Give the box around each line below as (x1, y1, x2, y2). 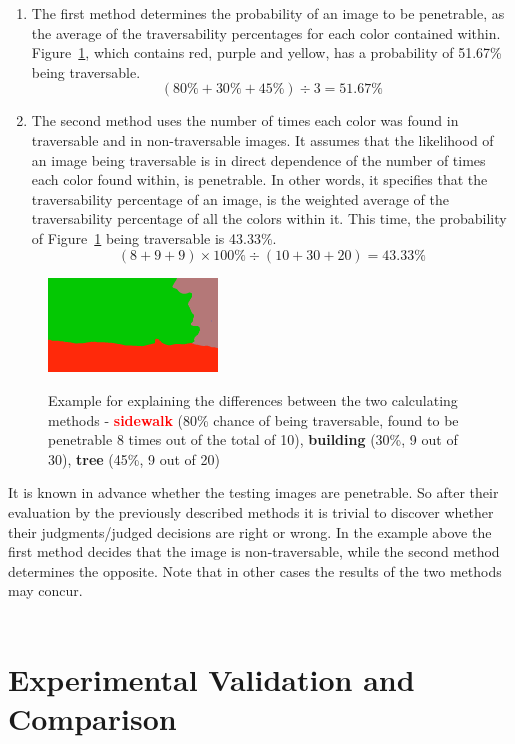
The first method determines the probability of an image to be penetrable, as (31, 3, 505, 23)
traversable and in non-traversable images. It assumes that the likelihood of (31, 129, 494, 150)
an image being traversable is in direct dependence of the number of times (31, 149, 486, 170)
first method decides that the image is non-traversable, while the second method (8, 541, 500, 562)
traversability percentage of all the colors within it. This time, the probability (31, 208, 507, 229)
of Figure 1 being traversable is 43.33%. (31, 227, 277, 248)
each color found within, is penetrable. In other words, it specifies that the (31, 169, 488, 190)
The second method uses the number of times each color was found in (31, 110, 459, 131)
